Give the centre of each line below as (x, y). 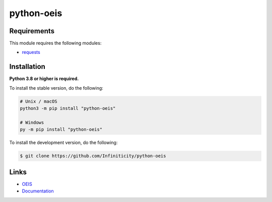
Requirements (32, 31)
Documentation (38, 191)
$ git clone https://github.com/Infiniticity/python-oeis (93, 156)
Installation (27, 67)
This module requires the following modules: (55, 43)
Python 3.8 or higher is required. (44, 79)
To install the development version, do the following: (63, 143)
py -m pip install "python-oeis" (61, 129)
